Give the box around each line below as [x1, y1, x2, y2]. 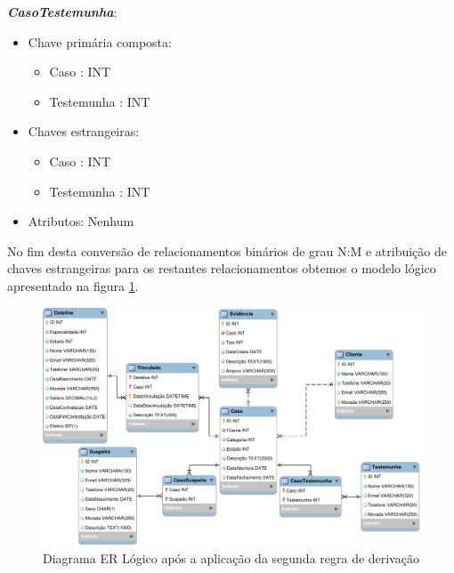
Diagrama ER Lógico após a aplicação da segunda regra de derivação [43, 549, 420, 568]
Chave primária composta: [28, 32, 172, 51]
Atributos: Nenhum [28, 212, 134, 230]
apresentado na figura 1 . [7, 276, 139, 295]
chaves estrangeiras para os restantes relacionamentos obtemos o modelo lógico [7, 259, 436, 278]
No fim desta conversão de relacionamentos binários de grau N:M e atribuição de [7, 241, 447, 260]
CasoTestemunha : [7, 3, 118, 20]
